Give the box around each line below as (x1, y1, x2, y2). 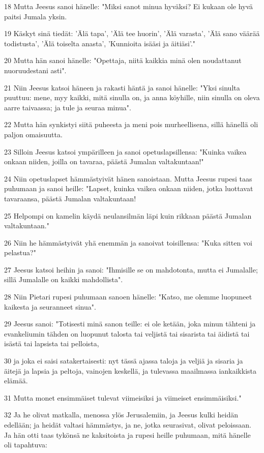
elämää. (4, 375, 28, 386)
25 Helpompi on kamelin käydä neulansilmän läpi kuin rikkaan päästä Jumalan (4, 210, 252, 221)
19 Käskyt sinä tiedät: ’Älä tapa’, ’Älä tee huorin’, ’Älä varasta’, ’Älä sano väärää (4, 28, 260, 39)
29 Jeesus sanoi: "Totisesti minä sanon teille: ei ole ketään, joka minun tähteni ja (4, 318, 256, 329)
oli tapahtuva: (4, 439, 47, 450)
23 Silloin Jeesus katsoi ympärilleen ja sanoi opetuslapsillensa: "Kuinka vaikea (4, 146, 247, 157)
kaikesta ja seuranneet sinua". (4, 301, 96, 312)
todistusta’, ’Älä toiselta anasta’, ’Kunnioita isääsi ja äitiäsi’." (4, 38, 196, 48)
